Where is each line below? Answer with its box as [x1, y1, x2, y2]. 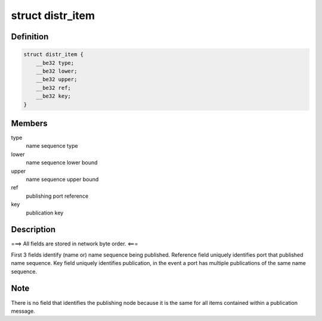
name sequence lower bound [26, 159, 98, 166]
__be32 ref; [36, 84, 72, 91]
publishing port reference [26, 192, 89, 200]
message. [11, 307, 35, 314]
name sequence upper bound [26, 176, 99, 183]
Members [11, 118, 48, 128]
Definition [11, 32, 49, 42]
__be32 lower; [36, 67, 78, 74]
